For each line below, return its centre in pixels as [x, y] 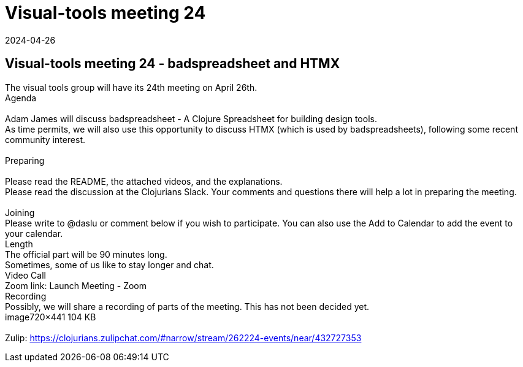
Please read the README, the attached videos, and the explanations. [144, 181]
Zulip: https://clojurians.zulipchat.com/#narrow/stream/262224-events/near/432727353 [183, 338]
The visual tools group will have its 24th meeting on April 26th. [131, 87]
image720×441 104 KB [51, 317]
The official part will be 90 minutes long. [86, 254]
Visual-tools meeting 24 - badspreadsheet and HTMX [173, 64]
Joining [20, 212]
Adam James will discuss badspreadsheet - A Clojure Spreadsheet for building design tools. [191, 118]
